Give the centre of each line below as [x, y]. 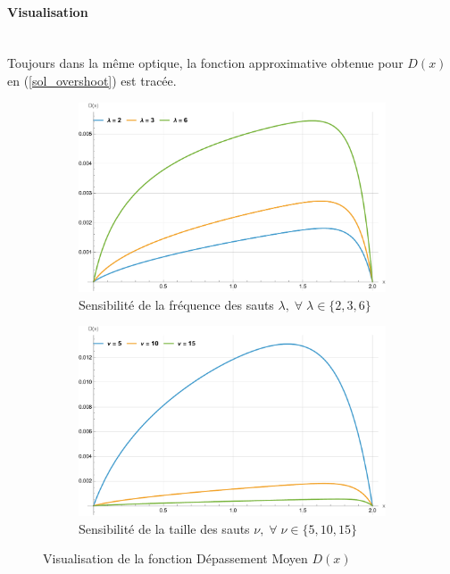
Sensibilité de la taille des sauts [164, 528]
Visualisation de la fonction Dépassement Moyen [175, 558]
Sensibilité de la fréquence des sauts [176, 304]
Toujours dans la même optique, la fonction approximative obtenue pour [205, 63]
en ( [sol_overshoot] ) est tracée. [92, 80]
